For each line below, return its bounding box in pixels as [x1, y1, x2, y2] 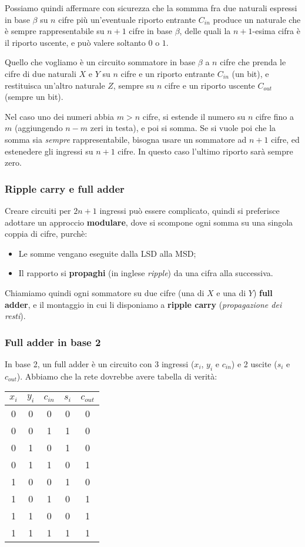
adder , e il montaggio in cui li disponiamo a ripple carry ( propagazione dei [5, 298, 282, 310]
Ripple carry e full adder [5, 181, 125, 196]
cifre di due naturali [5, 67, 76, 79]
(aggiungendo [14, 122, 63, 134]
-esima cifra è [252, 25, 300, 37]
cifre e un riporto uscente [164, 79, 255, 91]
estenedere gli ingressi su [5, 145, 93, 157]
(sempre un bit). [5, 90, 63, 103]
